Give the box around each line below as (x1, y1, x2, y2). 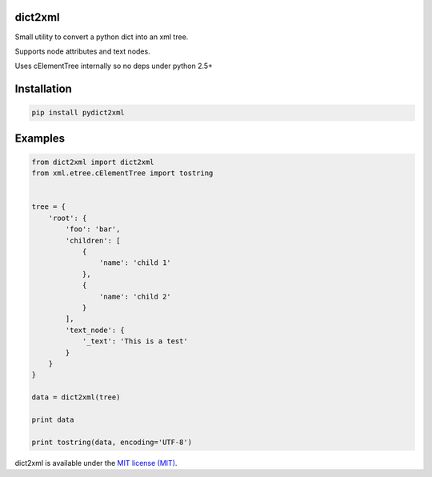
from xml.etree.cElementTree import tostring (31, 169, 214, 178)
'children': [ (65, 236, 121, 245)
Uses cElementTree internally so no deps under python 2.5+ (14, 61, 214, 71)
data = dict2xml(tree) (31, 393, 121, 402)
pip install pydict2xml (31, 108, 126, 118)
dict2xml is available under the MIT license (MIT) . (14, 458, 178, 467)
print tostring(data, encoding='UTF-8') (31, 437, 192, 447)
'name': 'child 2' (98, 292, 171, 301)
